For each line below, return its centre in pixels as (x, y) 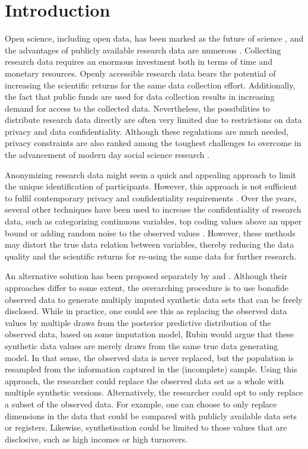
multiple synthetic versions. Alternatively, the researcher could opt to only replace (154, 392)
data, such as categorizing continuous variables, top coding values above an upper (153, 221)
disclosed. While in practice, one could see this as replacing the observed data (146, 311)
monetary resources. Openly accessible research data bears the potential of (140, 73)
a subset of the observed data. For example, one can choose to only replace (141, 404)
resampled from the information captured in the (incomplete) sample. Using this (151, 369)
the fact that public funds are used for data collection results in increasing (140, 97)
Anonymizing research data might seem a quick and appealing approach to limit (151, 174)
